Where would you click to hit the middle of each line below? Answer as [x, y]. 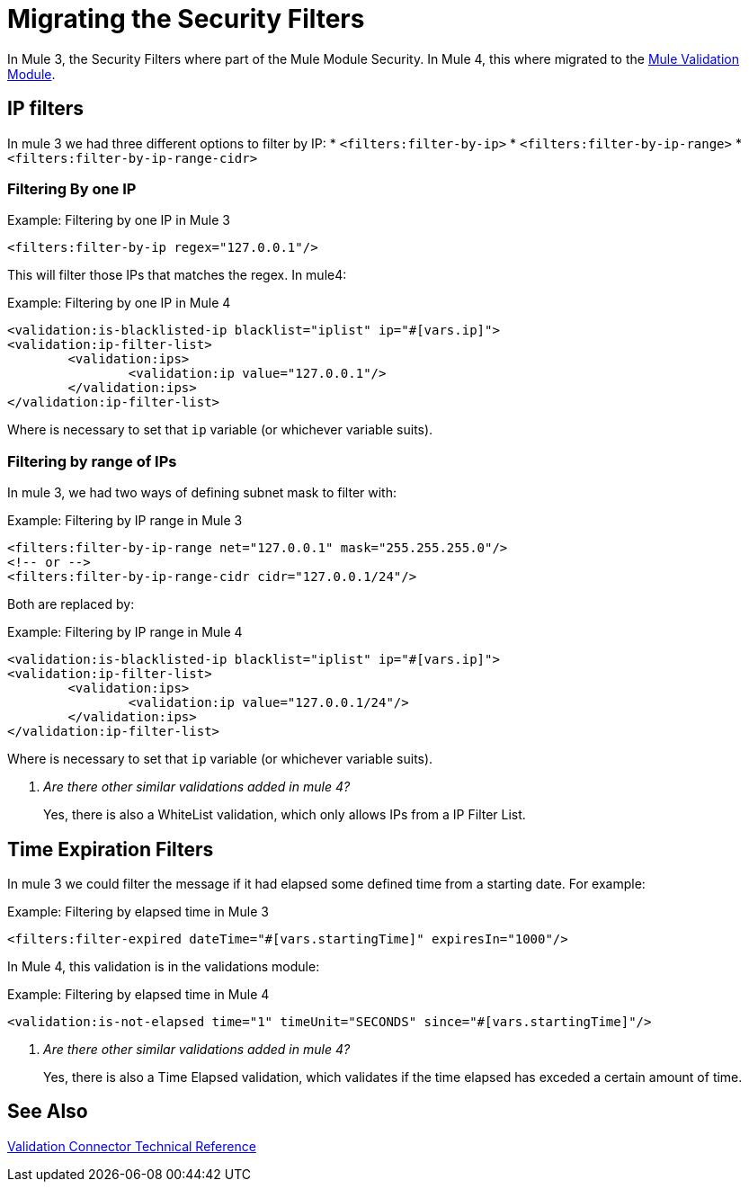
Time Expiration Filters [111, 849]
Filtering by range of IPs [92, 461]
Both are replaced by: [71, 604]
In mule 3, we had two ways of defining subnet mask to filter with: [202, 493]
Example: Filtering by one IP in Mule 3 [119, 220]
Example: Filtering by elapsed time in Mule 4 [138, 994]
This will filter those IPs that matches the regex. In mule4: [177, 275]
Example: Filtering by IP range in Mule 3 [125, 521]
